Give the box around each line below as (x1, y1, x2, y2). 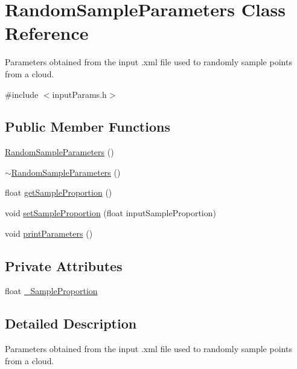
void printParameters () (5, 226, 93, 239)
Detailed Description (5, 314, 137, 333)
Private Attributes (5, 256, 123, 275)
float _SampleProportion (5, 284, 98, 297)
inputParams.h (52, 88, 107, 100)
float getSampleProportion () (5, 186, 112, 199)
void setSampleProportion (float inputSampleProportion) (5, 207, 216, 219)
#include (5, 88, 39, 100)
